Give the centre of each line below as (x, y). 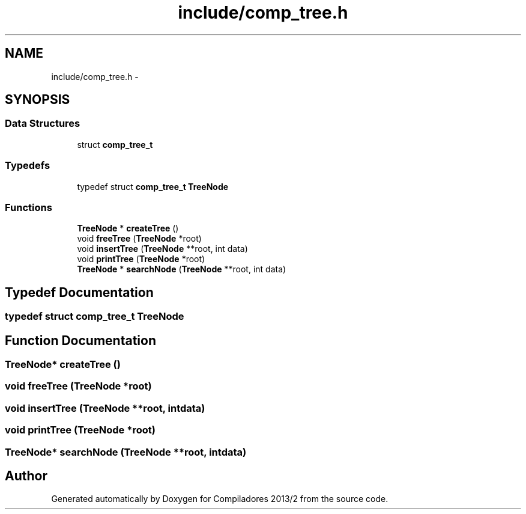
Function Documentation (80, 340)
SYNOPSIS (38, 100)
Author (26, 476)
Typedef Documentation (79, 292)
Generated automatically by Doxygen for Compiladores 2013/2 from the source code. (220, 499)
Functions (29, 207)
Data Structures (43, 124)
